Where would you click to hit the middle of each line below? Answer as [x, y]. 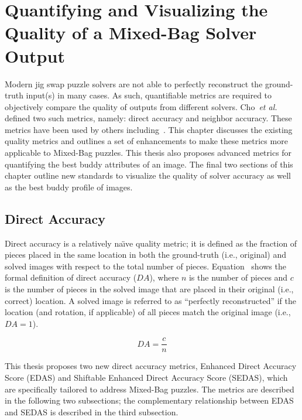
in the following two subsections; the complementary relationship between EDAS [149, 400]
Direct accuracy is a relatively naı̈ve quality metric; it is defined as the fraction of [151, 243]
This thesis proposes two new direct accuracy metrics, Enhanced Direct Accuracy [151, 366]
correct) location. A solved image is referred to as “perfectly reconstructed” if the [150, 300]
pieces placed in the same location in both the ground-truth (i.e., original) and [145, 255]
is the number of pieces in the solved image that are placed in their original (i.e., [149, 289]
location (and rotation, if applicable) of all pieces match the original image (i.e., [148, 312]
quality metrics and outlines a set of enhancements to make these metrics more [146, 141]
